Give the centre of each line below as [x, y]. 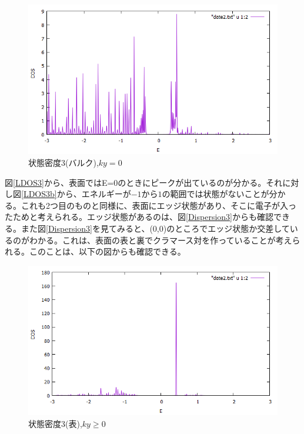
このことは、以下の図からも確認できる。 [107, 251]
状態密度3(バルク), [64, 162]
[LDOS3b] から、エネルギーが [76, 194]
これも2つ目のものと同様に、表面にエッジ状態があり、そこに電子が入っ [159, 205]
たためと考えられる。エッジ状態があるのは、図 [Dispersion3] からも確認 [139, 217]
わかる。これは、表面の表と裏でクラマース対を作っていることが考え [161, 240]
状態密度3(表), [55, 423]
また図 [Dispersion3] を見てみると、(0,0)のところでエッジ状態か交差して [155, 228]
